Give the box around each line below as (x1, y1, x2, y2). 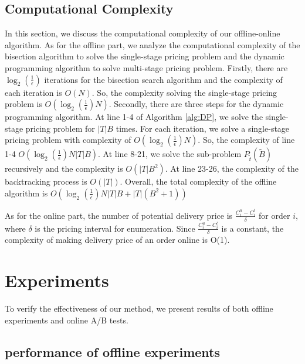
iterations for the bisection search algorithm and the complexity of (44, 73, 283, 85)
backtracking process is (5, 175, 87, 188)
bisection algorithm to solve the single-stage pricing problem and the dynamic (5, 50, 284, 62)
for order (259, 209, 290, 221)
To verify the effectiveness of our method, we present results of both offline (5, 302, 273, 315)
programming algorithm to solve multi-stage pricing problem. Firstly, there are (5, 61, 288, 74)
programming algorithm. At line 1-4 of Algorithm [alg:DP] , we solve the (5, 111, 263, 123)
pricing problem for (25, 122, 95, 134)
